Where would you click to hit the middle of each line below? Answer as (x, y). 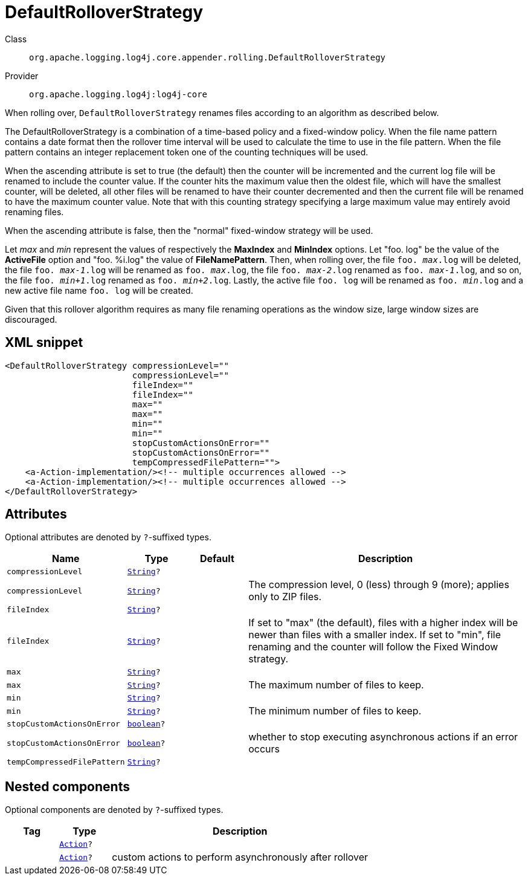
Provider (22, 76)
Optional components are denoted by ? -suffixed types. (114, 810)
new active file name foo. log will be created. (99, 290)
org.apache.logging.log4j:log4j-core (118, 94)
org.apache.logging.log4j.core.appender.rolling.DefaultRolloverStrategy (208, 57)
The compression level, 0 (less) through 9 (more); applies (379, 585)
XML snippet (44, 343)
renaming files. (34, 212)
